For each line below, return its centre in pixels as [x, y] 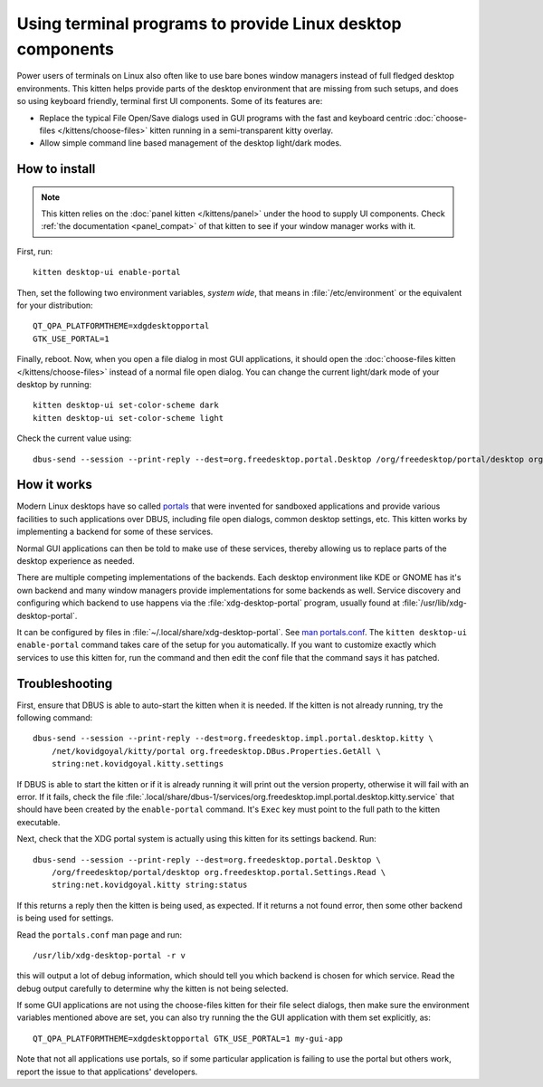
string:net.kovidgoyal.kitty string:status [149, 885]
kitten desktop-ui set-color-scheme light [129, 418]
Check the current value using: [74, 438]
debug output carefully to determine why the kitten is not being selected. [152, 988]
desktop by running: [54, 384]
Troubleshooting [65, 683]
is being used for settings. [65, 918]
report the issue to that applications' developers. [107, 1072]
